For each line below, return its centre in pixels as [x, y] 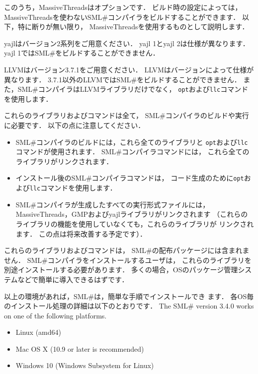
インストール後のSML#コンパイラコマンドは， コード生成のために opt [130, 178]
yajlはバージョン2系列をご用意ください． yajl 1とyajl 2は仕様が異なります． [127, 43]
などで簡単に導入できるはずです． [73, 279]
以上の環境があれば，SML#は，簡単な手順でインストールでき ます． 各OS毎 [129, 296]
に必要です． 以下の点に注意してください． [75, 125]
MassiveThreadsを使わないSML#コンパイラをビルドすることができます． [122, 17]
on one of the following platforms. [55, 315]
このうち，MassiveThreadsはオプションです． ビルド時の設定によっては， [123, 7]
